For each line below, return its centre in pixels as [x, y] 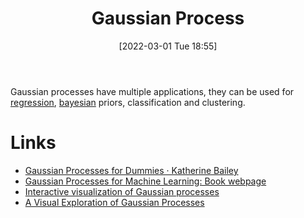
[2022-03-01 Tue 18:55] [168, 46]
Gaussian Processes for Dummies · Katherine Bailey [131, 170]
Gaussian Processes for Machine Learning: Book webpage [145, 181]
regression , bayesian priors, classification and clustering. [128, 102]
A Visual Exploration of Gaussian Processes [114, 202]
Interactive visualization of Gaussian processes [122, 191]
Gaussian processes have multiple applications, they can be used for [152, 91]
